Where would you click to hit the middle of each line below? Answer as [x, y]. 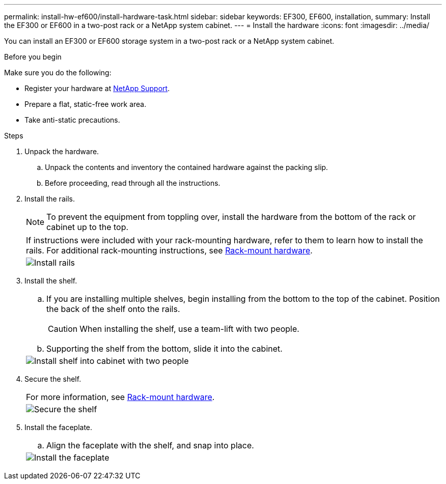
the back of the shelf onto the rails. [113, 309]
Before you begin [33, 57]
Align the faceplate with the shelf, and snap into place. [150, 445]
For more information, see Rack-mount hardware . [120, 397]
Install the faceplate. [59, 427]
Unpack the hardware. [62, 151]
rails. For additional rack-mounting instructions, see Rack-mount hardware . [169, 250]
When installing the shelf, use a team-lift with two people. [189, 329]
